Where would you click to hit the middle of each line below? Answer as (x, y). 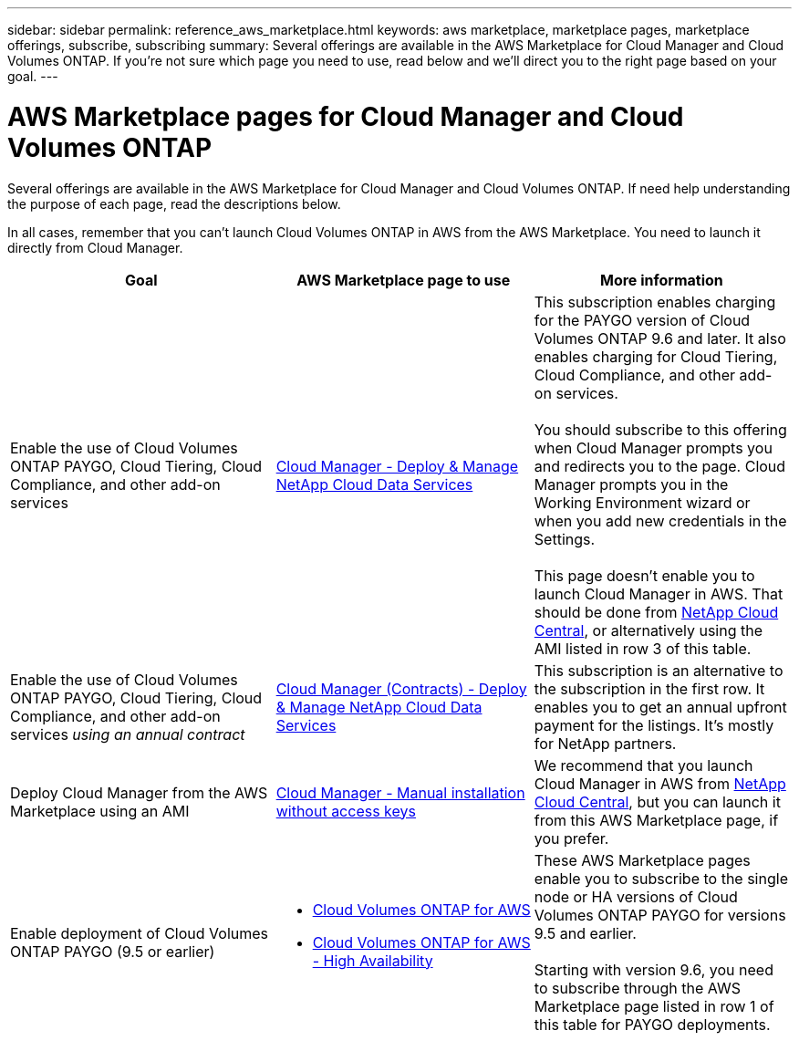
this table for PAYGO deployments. (652, 1024)
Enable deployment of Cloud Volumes (140, 933)
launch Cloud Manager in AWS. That (659, 593)
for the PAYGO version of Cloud (642, 320)
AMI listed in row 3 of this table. (643, 648)
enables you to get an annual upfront (660, 707)
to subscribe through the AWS (637, 988)
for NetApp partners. (605, 743)
